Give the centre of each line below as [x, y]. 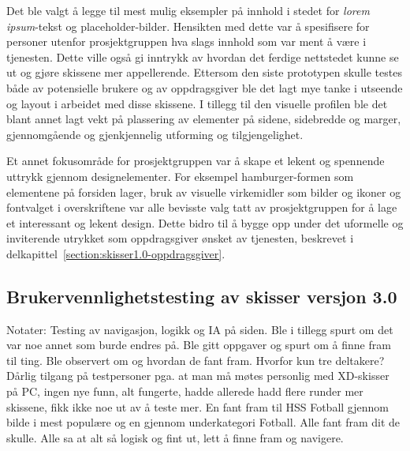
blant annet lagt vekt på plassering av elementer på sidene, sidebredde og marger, [204, 119]
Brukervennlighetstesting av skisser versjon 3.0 [202, 296]
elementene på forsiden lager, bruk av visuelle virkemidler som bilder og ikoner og [204, 192]
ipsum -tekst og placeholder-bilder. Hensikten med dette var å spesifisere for [188, 26]
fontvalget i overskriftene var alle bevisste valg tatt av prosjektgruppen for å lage [202, 207]
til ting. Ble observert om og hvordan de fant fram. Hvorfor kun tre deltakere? [196, 360]
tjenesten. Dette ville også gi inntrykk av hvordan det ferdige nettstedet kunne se [203, 56]
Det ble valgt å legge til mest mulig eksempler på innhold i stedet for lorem [188, 10]
